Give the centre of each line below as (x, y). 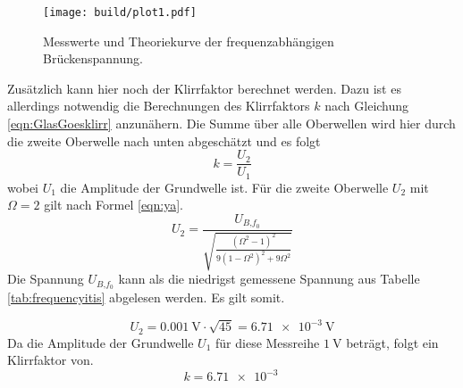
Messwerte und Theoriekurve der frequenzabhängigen (189, 41)
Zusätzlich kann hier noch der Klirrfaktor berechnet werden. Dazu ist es (204, 88)
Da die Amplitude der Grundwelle (101, 342)
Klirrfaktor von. (51, 360)
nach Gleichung (367, 106)
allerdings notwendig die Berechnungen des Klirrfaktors (159, 106)
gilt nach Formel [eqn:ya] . (114, 205)
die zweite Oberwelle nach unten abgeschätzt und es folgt (164, 140)
